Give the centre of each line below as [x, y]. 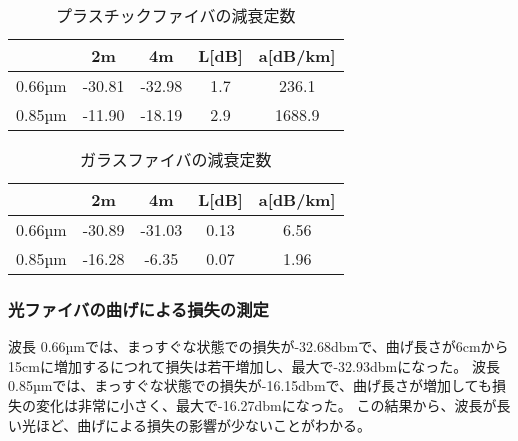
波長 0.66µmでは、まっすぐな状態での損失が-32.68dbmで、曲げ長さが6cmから [258, 346]
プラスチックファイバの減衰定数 [176, 15]
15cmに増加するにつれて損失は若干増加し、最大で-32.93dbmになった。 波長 [254, 365]
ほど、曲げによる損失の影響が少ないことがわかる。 [203, 424]
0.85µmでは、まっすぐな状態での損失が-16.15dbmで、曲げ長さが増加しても [250, 385]
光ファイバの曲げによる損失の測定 [138, 308]
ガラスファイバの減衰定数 [176, 159]
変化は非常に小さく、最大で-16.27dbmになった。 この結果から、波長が [266, 405]
